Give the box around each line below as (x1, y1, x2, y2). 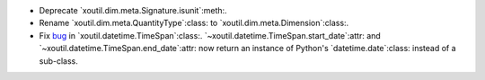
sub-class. (39, 55, 78, 67)
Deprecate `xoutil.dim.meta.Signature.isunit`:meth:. (39, 5, 228, 15)
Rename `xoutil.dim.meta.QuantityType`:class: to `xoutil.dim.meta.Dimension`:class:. (39, 18, 349, 29)
